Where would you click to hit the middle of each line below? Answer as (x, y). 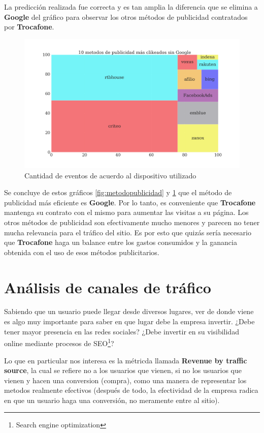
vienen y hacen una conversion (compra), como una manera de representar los (125, 380)
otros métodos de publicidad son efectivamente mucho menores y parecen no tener (132, 222)
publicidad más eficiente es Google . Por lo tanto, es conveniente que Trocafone (130, 202)
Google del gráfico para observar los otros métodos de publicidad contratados (126, 17)
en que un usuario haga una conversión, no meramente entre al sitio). (112, 400)
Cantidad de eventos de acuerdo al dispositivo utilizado (110, 175)
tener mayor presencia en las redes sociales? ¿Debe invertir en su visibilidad (122, 331)
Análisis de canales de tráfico (108, 287)
